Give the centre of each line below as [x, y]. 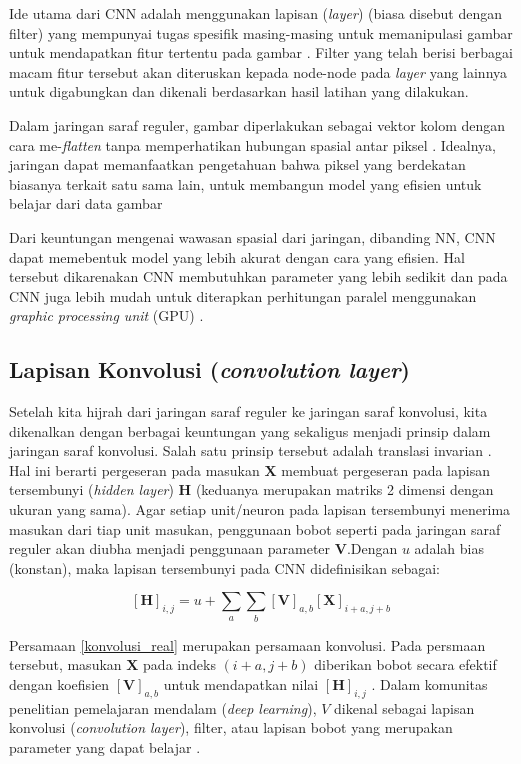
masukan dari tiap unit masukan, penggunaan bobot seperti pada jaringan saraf [255, 528]
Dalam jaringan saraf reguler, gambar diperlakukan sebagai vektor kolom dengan [257, 124]
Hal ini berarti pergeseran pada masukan [134, 469]
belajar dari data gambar [86, 203]
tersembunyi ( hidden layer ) [91, 489]
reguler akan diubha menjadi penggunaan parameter [170, 548]
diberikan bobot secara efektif [405, 664]
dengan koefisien [59, 683]
